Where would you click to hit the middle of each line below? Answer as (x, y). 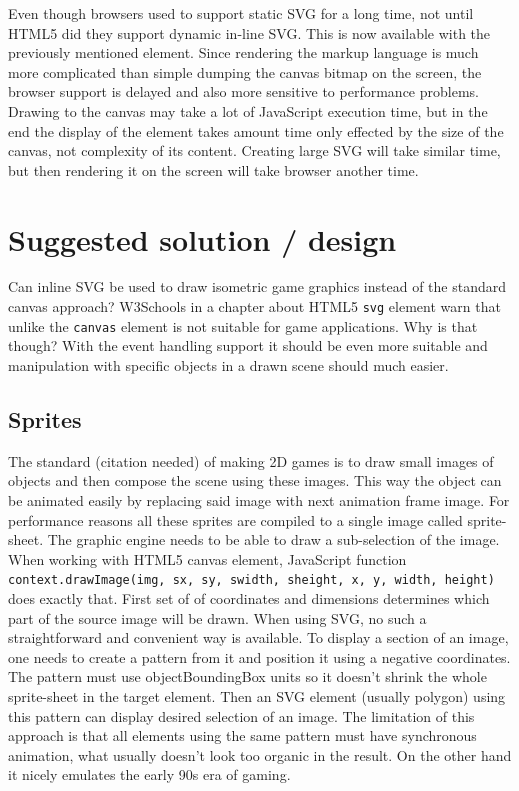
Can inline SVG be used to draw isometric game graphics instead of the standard (257, 286)
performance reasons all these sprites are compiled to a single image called (235, 519)
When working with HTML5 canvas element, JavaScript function (207, 558)
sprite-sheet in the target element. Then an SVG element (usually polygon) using (257, 695)
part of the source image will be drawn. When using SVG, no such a (217, 617)
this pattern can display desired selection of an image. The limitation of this (241, 715)
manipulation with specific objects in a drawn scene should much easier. (228, 364)
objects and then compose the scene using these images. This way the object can (255, 480)
